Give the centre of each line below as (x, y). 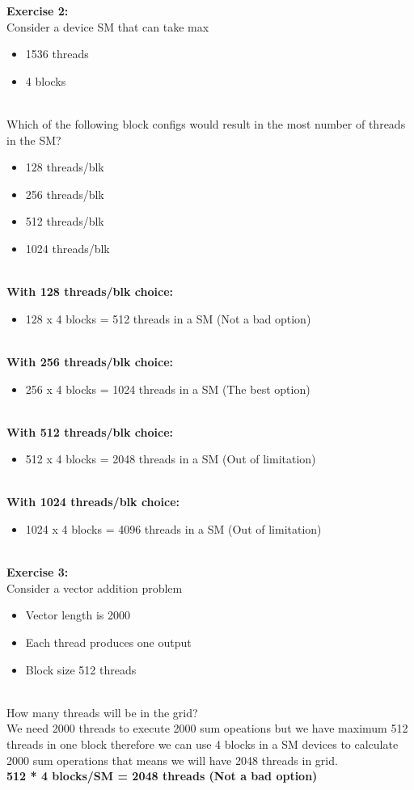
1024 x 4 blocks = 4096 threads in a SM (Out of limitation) (173, 529)
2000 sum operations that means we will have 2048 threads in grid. (172, 760)
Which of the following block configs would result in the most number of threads (206, 123)
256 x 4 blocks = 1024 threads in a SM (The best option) (168, 389)
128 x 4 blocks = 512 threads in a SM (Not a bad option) (168, 318)
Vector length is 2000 (78, 615)
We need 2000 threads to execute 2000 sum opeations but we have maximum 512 (207, 728)
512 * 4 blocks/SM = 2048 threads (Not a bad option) (162, 776)
